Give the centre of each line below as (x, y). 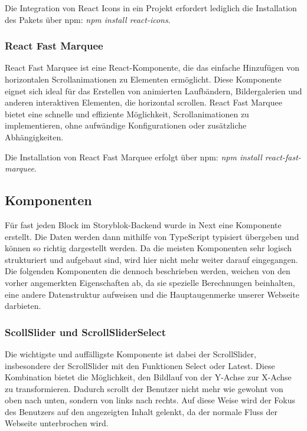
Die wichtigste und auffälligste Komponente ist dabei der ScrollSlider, (131, 353)
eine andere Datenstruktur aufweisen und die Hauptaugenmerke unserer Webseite (152, 294)
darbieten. (23, 306)
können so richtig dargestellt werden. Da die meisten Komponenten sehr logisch (148, 248)
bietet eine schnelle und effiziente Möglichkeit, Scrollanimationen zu (127, 113)
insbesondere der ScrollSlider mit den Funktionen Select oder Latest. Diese (140, 365)
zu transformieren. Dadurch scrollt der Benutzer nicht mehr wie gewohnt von (144, 388)
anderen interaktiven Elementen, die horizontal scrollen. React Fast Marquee (143, 102)
